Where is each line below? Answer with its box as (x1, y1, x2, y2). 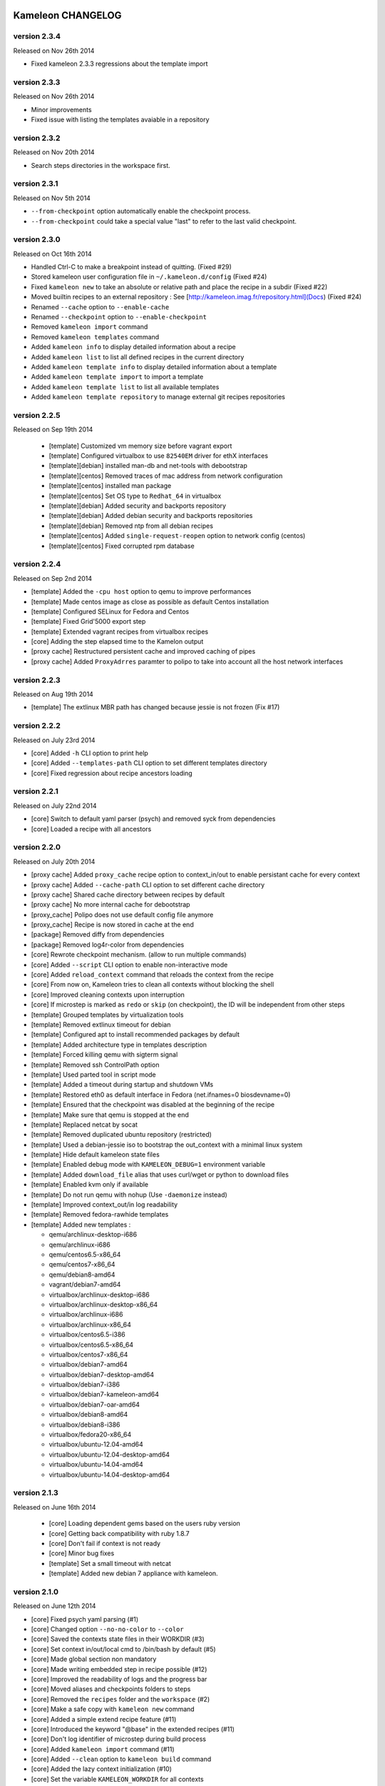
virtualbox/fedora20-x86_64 (48, 1430, 132, 1439)
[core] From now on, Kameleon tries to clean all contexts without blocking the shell (31, 980, 274, 989)
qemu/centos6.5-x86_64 (48, 1250, 121, 1259)
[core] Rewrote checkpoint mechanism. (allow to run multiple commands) (31, 950, 247, 959)
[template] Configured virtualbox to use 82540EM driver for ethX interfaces (48, 452, 269, 460)
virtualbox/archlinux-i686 (48, 1310, 123, 1319)
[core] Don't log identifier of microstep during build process (31, 1735, 207, 1743)
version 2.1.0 (13, 1587, 58, 1597)
